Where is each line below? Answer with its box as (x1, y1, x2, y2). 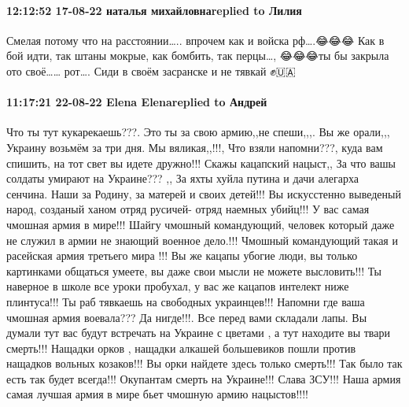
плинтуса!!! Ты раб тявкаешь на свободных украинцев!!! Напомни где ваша (6, 293, 365, 309)
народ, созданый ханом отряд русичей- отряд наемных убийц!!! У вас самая (6, 201, 370, 217)
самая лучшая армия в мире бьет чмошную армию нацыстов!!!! (6, 386, 308, 402)
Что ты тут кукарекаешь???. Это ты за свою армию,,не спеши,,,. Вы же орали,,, (6, 124, 390, 140)
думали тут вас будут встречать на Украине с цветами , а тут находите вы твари (6, 324, 390, 341)
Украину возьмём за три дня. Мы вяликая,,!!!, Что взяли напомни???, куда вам (6, 139, 383, 155)
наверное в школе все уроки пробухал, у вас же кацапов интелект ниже (6, 278, 349, 294)
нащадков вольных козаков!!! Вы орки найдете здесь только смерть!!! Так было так (6, 355, 403, 372)
